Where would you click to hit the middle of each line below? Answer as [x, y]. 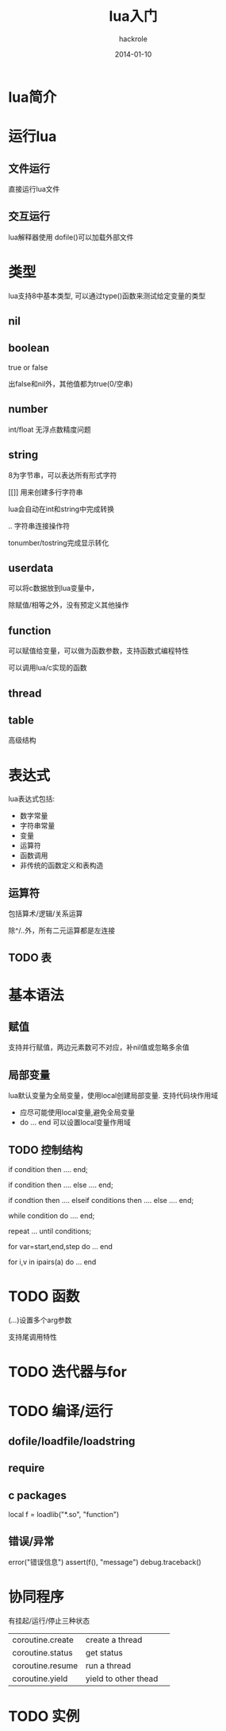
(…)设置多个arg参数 [40, 1320]
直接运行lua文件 [34, 188]
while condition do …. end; [52, 1216]
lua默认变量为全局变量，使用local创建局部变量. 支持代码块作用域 [113, 1096]
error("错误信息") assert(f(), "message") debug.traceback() [105, 1562]
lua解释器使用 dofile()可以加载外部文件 [71, 237]
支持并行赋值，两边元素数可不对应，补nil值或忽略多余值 [99, 1047]
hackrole [133, 39]
